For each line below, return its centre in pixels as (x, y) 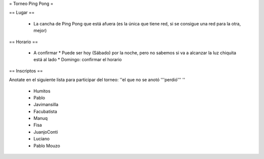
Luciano (42, 139)
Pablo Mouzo (47, 146)
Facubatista (45, 111)
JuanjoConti (46, 132)
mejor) (40, 31)
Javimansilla (46, 105)
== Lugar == (22, 13)
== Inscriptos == (26, 70)
